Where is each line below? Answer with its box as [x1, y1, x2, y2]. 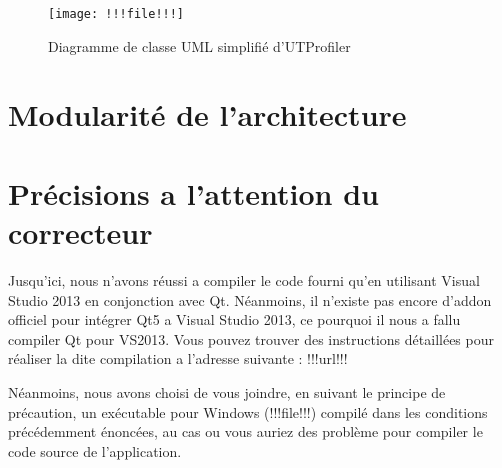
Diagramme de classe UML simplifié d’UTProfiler [48, 35, 351, 56]
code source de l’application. [8, 440, 182, 461]
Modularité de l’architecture [8, 94, 407, 135]
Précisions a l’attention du [8, 172, 379, 213]
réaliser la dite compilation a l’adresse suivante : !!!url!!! [8, 348, 348, 369]
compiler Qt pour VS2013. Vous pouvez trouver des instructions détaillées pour [8, 328, 494, 349]
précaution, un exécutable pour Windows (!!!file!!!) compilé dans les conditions [8, 401, 488, 422]
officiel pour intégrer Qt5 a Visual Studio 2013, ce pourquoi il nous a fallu [8, 309, 461, 330]
